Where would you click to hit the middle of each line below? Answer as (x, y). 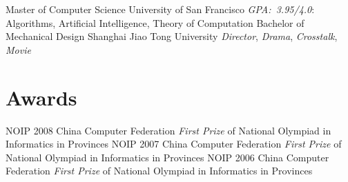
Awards (41, 97)
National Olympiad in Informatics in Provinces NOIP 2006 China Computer (167, 157)
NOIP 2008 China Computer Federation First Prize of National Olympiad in (168, 130)
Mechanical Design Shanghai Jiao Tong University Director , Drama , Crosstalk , (172, 36)
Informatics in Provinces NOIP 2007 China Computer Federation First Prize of (174, 144)
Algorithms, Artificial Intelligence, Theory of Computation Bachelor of (155, 22)
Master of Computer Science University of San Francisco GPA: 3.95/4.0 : (160, 9)
